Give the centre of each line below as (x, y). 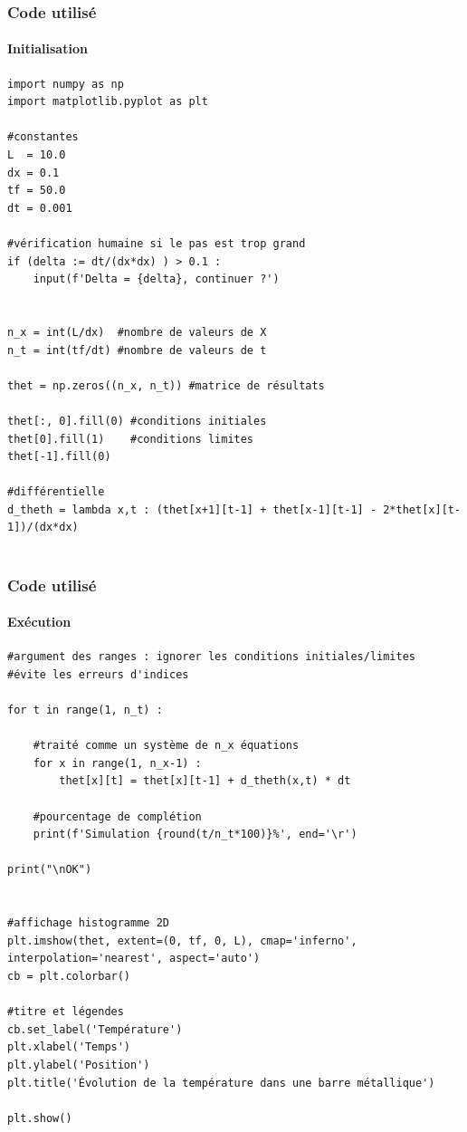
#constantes (43, 137)
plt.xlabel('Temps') (69, 1047)
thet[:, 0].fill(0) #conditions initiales (137, 421)
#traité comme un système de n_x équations (166, 746)
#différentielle (56, 492)
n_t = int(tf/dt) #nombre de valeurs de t (137, 350)
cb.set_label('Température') (95, 1029)
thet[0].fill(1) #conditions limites (131, 439)
